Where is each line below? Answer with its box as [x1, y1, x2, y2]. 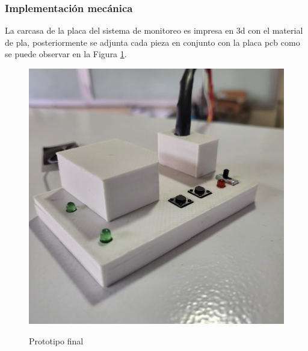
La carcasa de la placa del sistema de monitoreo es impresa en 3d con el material [5, 24, 303, 37]
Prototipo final [29, 334, 84, 347]
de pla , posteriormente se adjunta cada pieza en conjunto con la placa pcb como [5, 36, 300, 48]
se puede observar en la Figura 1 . [5, 48, 127, 60]
